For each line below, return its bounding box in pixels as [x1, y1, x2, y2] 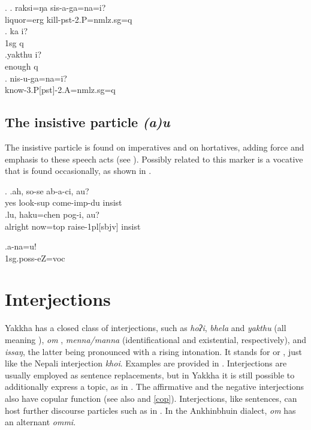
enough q [5, 59, 38, 72]
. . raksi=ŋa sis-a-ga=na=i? [5, 1, 106, 13]
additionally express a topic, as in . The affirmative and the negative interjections [5, 380, 304, 393]
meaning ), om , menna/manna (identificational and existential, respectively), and [5, 333, 306, 346]
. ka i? [5, 25, 28, 37]
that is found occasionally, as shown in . [5, 164, 152, 177]
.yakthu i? [5, 48, 42, 61]
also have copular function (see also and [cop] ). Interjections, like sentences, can [5, 392, 297, 404]
